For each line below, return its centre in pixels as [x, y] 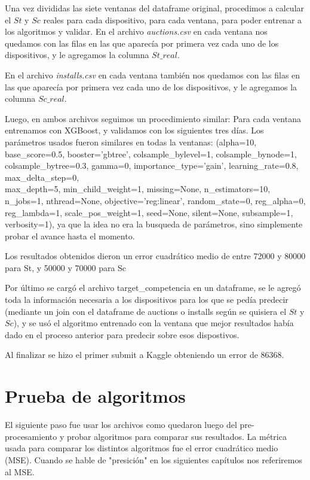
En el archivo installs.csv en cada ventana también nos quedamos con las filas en [153, 75]
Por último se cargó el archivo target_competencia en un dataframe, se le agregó [153, 288]
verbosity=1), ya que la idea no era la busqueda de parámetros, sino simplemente [154, 224]
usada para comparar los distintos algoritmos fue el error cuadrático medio [142, 448]
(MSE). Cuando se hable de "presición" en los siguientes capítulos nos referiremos [154, 459]
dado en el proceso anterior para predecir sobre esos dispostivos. [122, 334]
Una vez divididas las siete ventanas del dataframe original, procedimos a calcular [155, 8]
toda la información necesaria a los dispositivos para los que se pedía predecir [147, 300]
